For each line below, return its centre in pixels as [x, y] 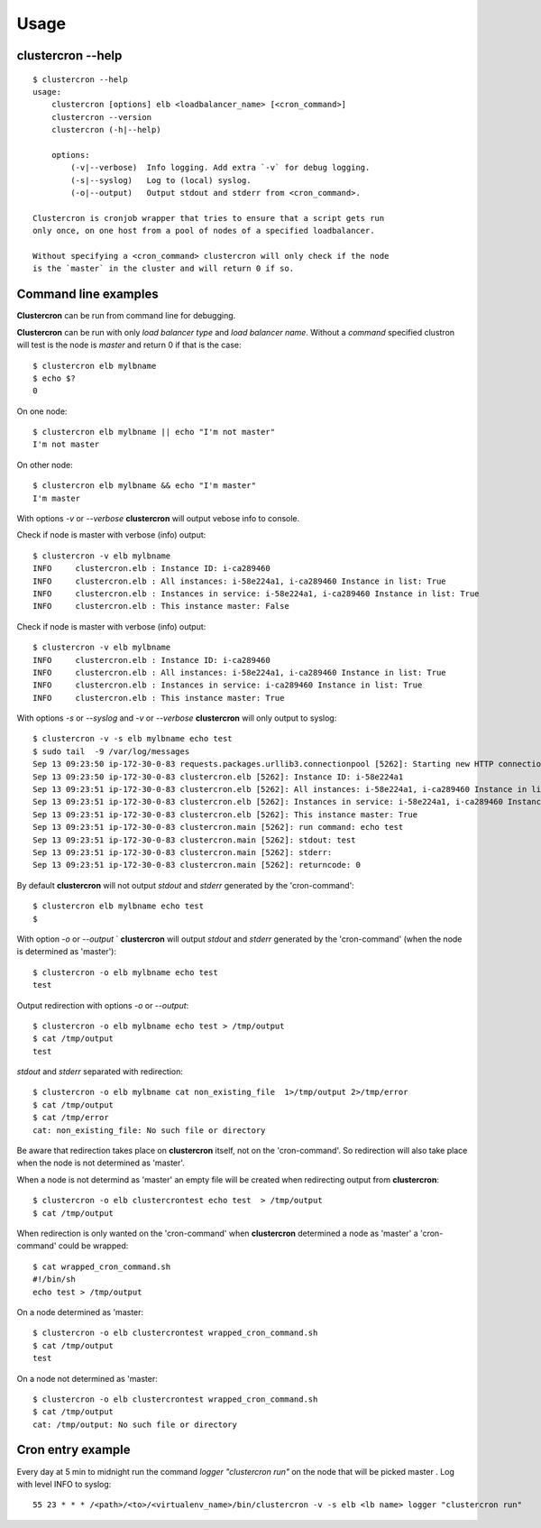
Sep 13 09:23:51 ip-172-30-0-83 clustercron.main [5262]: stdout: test [194, 840]
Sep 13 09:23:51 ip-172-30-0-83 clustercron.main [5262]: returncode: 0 [197, 865]
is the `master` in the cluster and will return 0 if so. [164, 269]
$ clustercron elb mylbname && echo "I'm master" [145, 486]
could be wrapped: [93, 1246]
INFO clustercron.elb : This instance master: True [159, 698]
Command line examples [87, 295]
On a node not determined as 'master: [87, 1378]
